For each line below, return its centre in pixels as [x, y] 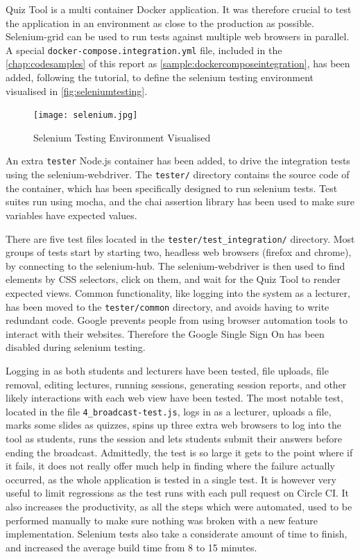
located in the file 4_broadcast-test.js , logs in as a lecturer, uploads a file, [169, 411]
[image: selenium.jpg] [86, 115]
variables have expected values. [71, 215]
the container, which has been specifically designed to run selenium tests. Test [172, 188]
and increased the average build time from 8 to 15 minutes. [131, 547]
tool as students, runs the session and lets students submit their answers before [174, 439]
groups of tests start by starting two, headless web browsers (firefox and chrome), [179, 252]
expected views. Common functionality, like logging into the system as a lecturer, [178, 293]
